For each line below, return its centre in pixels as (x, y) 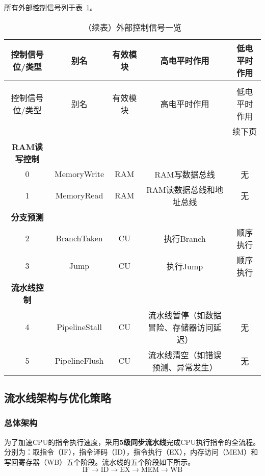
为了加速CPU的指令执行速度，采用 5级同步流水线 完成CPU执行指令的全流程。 (132, 442)
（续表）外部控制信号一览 (132, 27)
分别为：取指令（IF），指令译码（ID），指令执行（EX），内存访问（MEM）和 (131, 452)
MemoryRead (79, 195)
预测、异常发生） (185, 367)
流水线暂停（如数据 (185, 315)
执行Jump (185, 266)
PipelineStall (79, 327)
